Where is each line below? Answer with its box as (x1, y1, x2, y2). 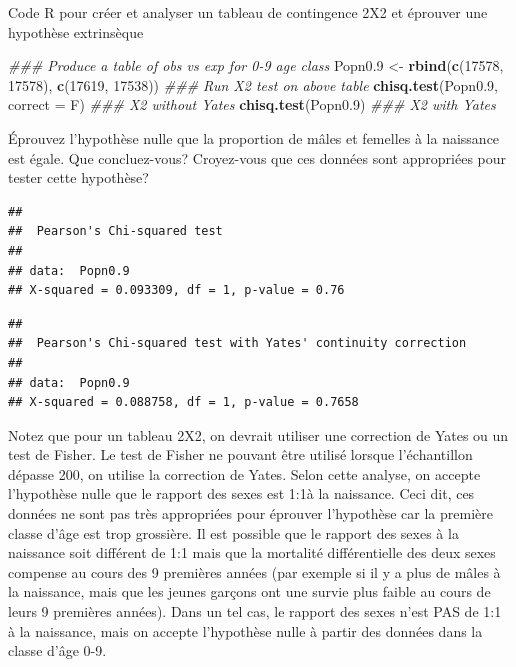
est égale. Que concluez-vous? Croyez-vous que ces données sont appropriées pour (8, 147, 507, 168)
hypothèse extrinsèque (8, 21, 144, 42)
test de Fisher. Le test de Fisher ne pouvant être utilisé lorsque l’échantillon (8, 444, 473, 465)
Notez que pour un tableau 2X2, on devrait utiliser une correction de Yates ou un (8, 424, 509, 445)
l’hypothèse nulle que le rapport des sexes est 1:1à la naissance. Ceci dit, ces (8, 483, 475, 504)
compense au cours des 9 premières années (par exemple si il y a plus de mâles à (8, 561, 501, 582)
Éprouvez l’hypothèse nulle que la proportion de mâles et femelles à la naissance (8, 127, 500, 148)
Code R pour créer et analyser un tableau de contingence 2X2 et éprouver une (8, 2, 488, 22)
